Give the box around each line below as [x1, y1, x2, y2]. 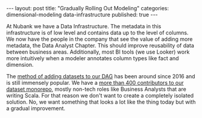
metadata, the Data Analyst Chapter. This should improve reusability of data [6, 42, 195, 49]
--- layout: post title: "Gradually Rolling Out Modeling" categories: [6, 5, 169, 11]
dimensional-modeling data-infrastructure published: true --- [6, 11, 158, 18]
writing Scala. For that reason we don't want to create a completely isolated [6, 92, 194, 99]
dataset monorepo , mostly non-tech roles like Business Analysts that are [6, 85, 187, 93]
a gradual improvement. [6, 105, 66, 112]
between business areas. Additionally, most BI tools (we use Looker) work [6, 48, 190, 55]
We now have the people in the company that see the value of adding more [6, 36, 193, 43]
